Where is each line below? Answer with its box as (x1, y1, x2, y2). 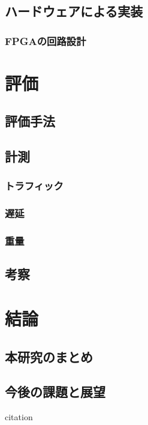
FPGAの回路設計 (5, 33, 86, 48)
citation (5, 411, 33, 423)
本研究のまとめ (5, 347, 93, 366)
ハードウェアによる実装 (5, 2, 143, 20)
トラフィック (5, 178, 64, 193)
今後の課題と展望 (5, 382, 105, 401)
